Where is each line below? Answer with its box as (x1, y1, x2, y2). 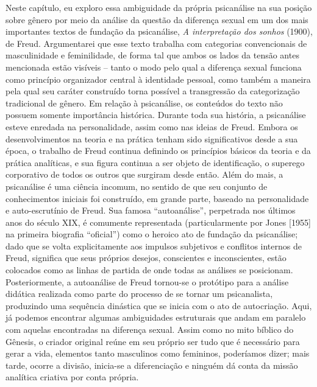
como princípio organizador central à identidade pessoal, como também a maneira (5, 72, 311, 85)
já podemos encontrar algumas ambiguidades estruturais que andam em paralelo (5, 311, 306, 324)
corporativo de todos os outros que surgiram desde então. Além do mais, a (5, 168, 283, 181)
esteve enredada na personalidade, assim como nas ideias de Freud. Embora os (5, 120, 298, 133)
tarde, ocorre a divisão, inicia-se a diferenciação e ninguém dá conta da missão (5, 358, 298, 371)
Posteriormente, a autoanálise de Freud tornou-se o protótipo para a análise (5, 275, 289, 288)
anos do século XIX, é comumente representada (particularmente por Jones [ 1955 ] (5, 215, 311, 228)
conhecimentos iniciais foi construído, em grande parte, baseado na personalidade (5, 192, 309, 204)
